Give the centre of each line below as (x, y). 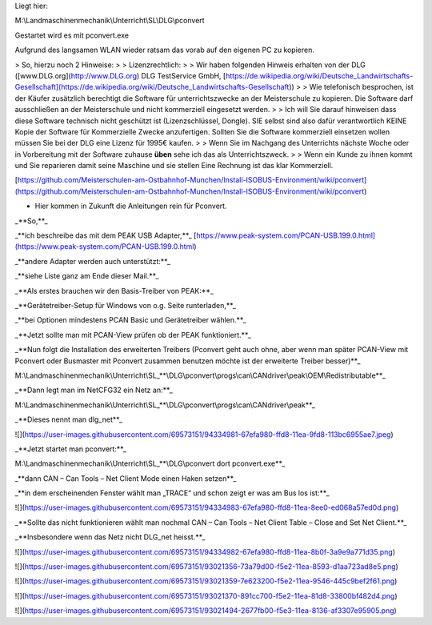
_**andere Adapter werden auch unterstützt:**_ (93, 261)
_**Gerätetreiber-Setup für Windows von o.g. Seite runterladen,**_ (125, 305)
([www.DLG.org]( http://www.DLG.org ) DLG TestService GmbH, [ (120, 75)
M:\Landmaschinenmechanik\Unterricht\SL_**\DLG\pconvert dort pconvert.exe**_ (150, 463)
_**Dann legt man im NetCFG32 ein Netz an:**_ (94, 390)
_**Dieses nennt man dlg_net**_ (69, 419)
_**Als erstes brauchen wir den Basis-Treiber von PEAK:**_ (114, 290)
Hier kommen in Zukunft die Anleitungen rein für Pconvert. (131, 206)
